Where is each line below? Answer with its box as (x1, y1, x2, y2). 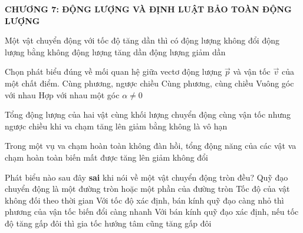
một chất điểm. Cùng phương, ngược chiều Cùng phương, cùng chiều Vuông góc (5, 76, 294, 89)
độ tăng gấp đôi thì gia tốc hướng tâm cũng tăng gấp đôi (5, 217, 212, 229)
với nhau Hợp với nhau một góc (5, 88, 120, 101)
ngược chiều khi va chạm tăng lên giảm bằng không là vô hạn (5, 119, 228, 132)
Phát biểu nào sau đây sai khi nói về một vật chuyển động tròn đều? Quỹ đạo (5, 171, 288, 183)
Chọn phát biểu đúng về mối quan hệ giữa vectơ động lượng (5, 65, 222, 78)
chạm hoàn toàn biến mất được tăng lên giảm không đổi (5, 151, 209, 163)
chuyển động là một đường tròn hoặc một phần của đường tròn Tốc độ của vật (5, 182, 290, 195)
